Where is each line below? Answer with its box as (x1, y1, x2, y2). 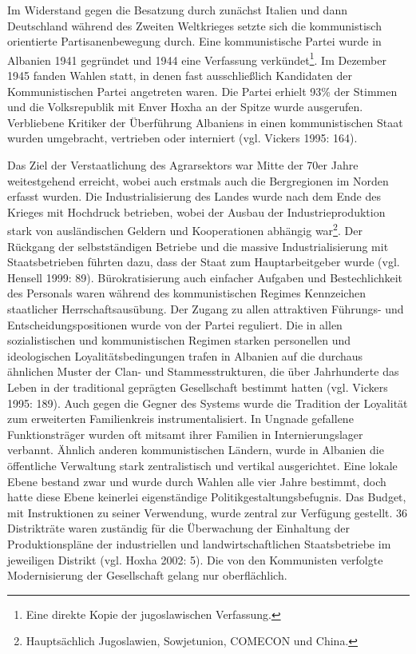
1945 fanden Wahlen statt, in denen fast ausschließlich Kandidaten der (7, 67, 353, 84)
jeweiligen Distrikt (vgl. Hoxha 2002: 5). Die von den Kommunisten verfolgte (7, 551, 383, 568)
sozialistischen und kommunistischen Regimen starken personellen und (7, 332, 351, 349)
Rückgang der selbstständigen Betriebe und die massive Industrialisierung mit (7, 237, 389, 254)
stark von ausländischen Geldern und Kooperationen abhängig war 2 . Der (7, 220, 363, 239)
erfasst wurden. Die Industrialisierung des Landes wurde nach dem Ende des (7, 188, 381, 205)
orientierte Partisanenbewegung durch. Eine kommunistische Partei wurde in (7, 33, 382, 50)
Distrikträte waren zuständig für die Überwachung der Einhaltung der (7, 520, 351, 536)
